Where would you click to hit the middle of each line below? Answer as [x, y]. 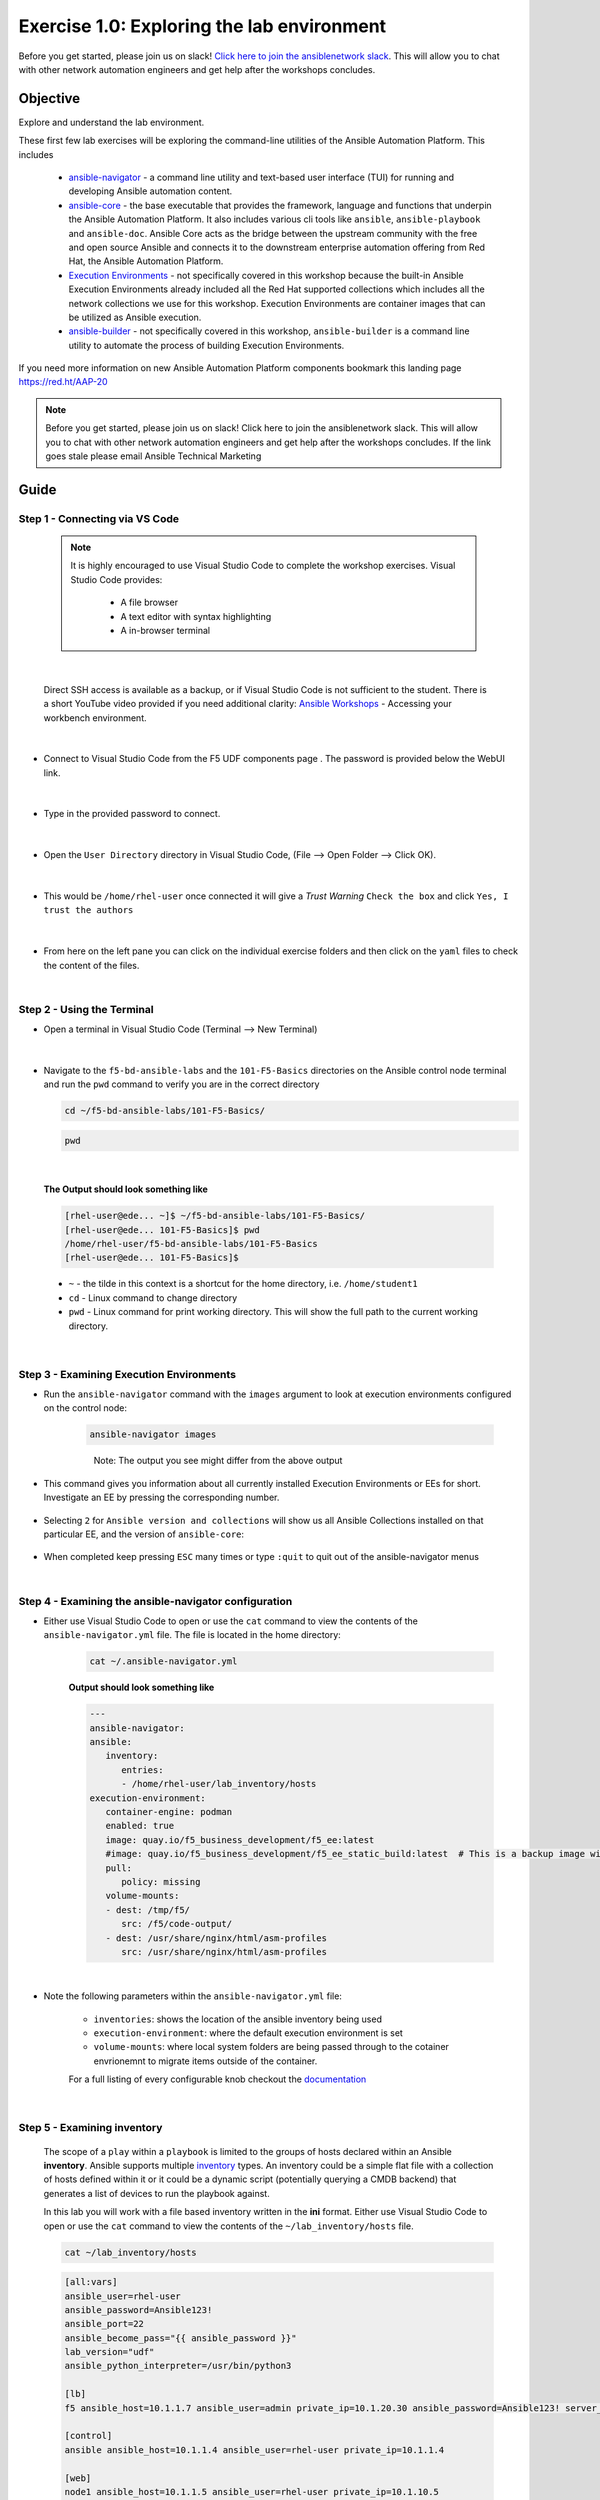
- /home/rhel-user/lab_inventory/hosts [219, 1784]
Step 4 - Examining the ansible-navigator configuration [155, 1601]
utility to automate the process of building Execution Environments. [206, 345]
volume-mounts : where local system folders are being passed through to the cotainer [271, 2047]
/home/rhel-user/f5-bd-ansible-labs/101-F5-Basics [191, 1244]
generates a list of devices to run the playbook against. [156, 2193]
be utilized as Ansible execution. [135, 317]
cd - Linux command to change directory [153, 1297]
